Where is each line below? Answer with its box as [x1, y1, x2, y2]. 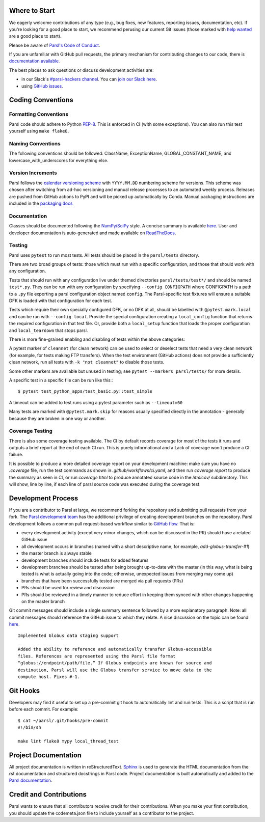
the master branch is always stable [21, 550, 92, 556]
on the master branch [21, 598, 65, 604]
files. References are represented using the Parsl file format [18, 653, 176, 659]
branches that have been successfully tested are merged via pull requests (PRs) [21, 577, 184, 584]
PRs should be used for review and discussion [21, 585, 115, 591]
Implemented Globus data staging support [18, 632, 119, 638]
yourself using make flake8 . [9, 128, 69, 134]
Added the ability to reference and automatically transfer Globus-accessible [18, 646, 212, 652]
